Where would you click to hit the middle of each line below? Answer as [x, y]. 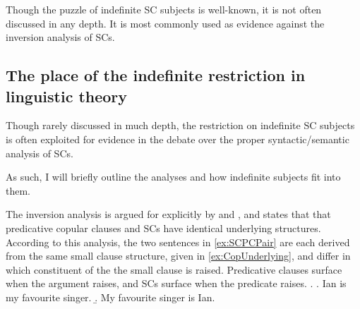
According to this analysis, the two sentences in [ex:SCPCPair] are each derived [178, 242]
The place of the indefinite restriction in [156, 75]
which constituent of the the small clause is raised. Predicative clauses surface [174, 269]
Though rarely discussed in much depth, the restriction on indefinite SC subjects [180, 125]
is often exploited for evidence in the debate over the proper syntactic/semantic [178, 139]
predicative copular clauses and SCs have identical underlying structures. [163, 228]
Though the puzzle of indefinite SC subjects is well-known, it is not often [164, 9]
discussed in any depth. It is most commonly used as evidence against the [165, 23]
